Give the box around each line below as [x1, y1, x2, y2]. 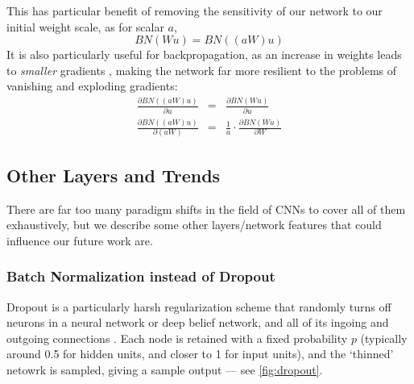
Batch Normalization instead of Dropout [6, 266, 275, 286]
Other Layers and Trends [6, 162, 221, 187]
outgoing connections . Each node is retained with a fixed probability [6, 329, 348, 346]
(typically [360, 329, 408, 346]
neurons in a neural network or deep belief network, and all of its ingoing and [6, 314, 389, 331]
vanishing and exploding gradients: [6, 77, 178, 94]
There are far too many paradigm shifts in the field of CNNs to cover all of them [6, 200, 406, 217]
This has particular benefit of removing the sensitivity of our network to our [6, 2, 383, 19]
